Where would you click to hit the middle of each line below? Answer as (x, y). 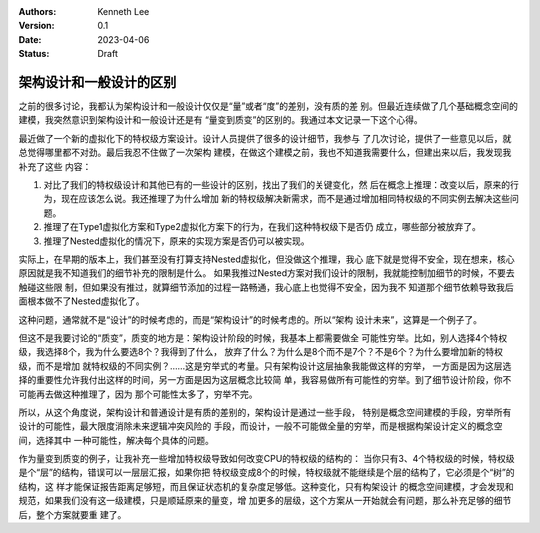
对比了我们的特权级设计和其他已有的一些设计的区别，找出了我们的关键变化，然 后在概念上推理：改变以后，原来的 (276, 185)
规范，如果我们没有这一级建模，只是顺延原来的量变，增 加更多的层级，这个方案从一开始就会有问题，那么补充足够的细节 (265, 501)
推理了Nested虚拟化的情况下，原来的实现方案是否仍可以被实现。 (176, 241)
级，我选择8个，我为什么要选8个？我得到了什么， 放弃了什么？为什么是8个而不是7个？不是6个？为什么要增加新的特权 (261, 352)
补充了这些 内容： (55, 166)
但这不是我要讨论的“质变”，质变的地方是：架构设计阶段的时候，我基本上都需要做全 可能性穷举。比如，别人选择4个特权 (263, 337)
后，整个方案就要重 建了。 (72, 514)
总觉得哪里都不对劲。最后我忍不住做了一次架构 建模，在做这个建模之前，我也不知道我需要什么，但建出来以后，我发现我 (265, 152)
